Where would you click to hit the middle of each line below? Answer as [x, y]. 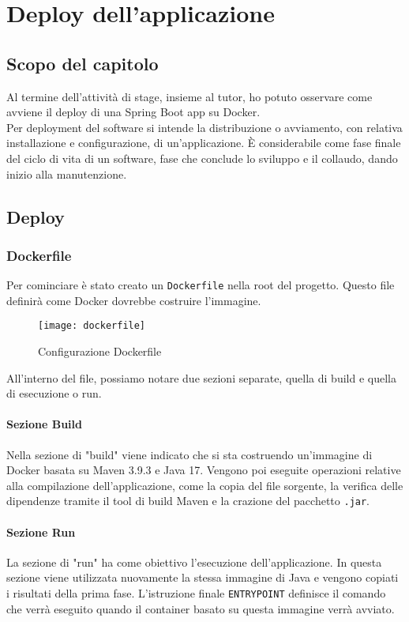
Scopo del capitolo [83, 63]
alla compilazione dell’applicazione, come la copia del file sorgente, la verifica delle [205, 485]
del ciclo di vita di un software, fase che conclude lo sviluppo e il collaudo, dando [202, 158]
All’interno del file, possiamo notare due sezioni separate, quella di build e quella [201, 377]
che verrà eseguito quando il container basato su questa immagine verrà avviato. [201, 608]
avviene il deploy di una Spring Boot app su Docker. [133, 112]
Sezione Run [41, 532]
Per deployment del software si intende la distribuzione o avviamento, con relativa [204, 127]
